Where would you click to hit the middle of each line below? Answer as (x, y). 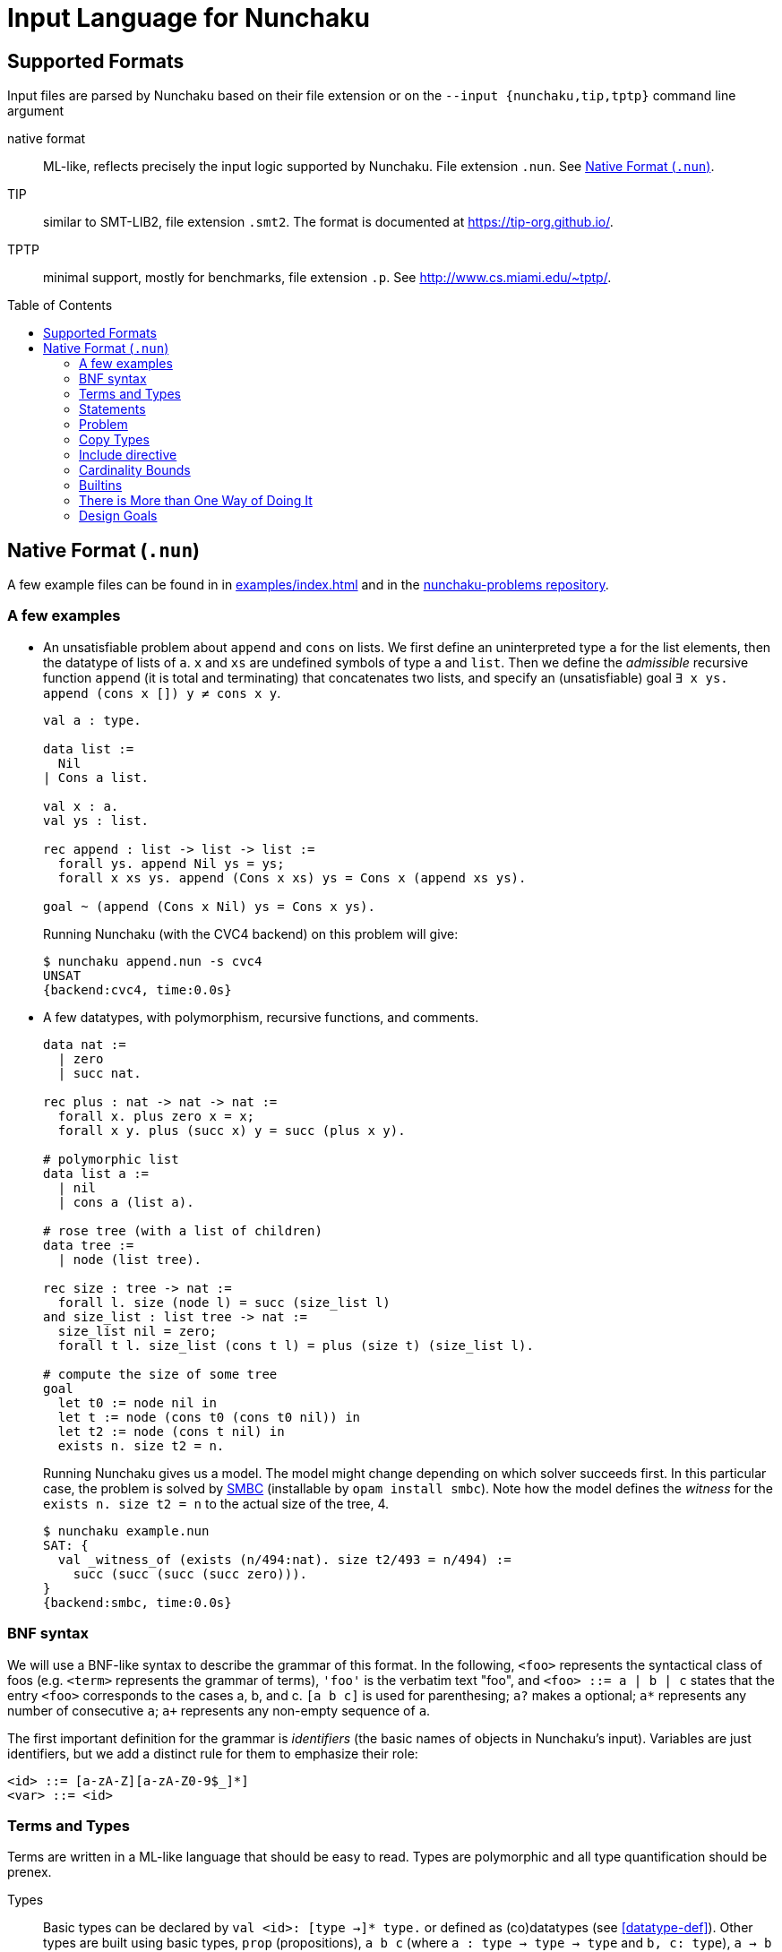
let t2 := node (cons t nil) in (171, 1431)
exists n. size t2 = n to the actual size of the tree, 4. (216, 1503)
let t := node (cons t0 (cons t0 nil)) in (209, 1417)
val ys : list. (96, 820)
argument (36, 111)
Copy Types (114, 440)
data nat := (85, 1044)
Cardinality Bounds (135, 470)
